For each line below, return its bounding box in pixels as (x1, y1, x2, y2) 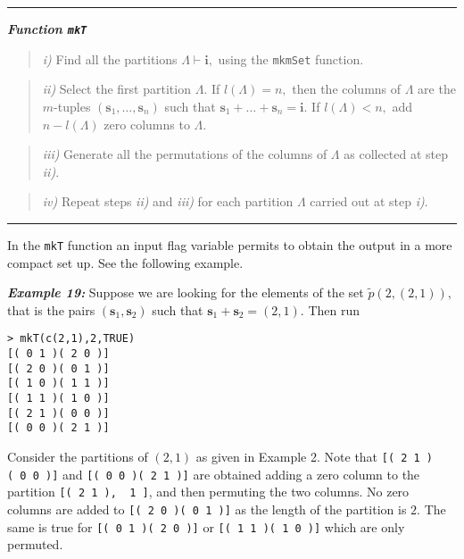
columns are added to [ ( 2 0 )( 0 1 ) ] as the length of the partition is (7, 499, 407, 518)
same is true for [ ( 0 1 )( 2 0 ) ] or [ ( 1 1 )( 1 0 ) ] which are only (7, 517, 405, 536)
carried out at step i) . (310, 192, 428, 211)
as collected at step (344, 145, 449, 163)
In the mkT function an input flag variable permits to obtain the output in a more (7, 235, 452, 254)
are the (418, 79, 456, 98)
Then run (308, 300, 360, 319)
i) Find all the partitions (42, 49, 178, 68)
